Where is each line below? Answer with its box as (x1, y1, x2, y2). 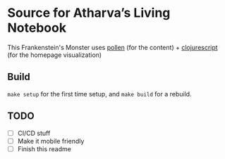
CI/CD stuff (17, 129, 51, 137)
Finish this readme (17, 144, 72, 153)
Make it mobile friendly (17, 136, 85, 145)
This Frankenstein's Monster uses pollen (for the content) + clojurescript (7, 43, 218, 51)
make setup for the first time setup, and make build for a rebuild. (7, 89, 192, 98)
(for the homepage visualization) (7, 51, 102, 59)
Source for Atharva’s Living (7, 5, 171, 21)
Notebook (7, 20, 67, 36)
